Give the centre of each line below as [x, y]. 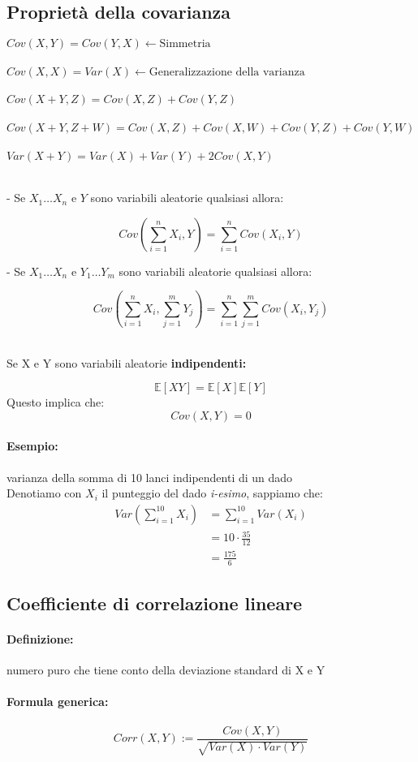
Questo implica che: [56, 402]
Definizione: [40, 639]
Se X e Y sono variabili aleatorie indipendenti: [127, 362]
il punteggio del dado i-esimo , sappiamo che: [212, 493]
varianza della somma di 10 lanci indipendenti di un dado [150, 477]
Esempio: [32, 446]
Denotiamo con [44, 493]
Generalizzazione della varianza [227, 72]
